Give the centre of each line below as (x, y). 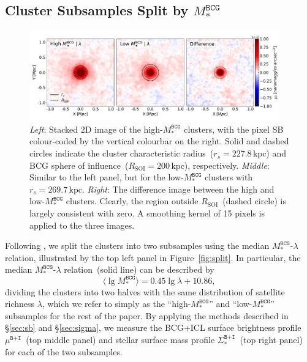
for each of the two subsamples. (64, 352)
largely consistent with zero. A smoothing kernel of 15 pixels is (147, 213)
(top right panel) (271, 339)
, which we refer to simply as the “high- (116, 304)
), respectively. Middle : (227, 165)
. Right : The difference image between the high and (178, 189)
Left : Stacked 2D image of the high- (96, 129)
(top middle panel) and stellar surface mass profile (120, 339)
